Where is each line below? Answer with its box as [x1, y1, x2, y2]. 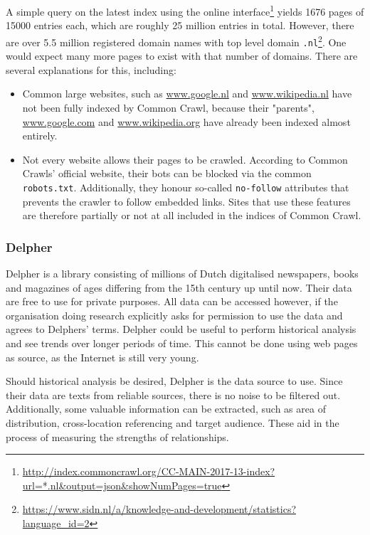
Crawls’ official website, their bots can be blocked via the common [22, 166, 312, 181]
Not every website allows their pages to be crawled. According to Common [22, 152, 348, 166]
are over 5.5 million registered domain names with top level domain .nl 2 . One [6, 32, 347, 49]
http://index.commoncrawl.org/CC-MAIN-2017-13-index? [22, 464, 275, 479]
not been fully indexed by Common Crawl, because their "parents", [22, 100, 314, 115]
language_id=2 [22, 515, 90, 530]
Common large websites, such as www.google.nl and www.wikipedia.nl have [22, 86, 352, 101]
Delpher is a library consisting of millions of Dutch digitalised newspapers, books [6, 265, 359, 280]
